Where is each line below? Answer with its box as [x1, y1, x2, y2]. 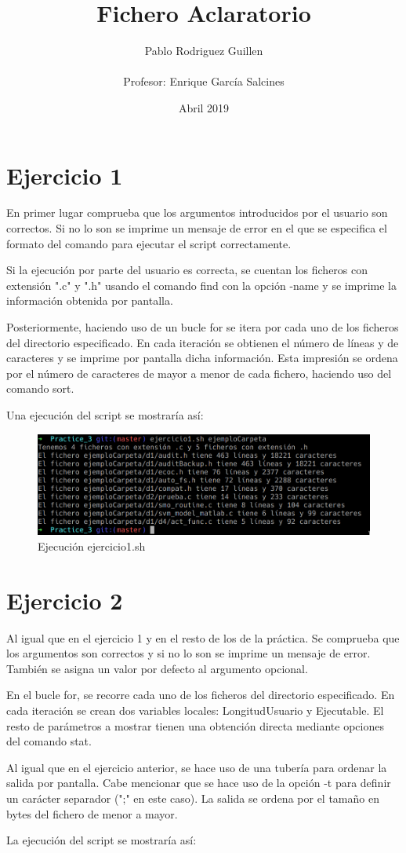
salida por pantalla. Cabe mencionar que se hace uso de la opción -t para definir [6, 774, 391, 791]
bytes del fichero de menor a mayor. [6, 805, 178, 822]
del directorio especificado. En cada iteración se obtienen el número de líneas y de [6, 334, 399, 350]
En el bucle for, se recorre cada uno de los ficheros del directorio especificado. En [6, 686, 395, 703]
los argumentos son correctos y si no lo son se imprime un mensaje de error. [6, 645, 371, 661]
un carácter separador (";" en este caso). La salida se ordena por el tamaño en [6, 790, 379, 807]
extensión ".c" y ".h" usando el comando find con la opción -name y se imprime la [6, 276, 397, 293]
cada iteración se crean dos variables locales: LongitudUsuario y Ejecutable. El [6, 702, 384, 719]
